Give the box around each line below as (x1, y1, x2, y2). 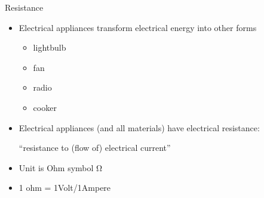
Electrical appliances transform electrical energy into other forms (19, 21, 257, 33)
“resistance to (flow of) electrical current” (19, 141, 171, 154)
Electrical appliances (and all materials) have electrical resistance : (19, 121, 260, 134)
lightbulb (33, 41, 66, 54)
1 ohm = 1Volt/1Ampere (19, 181, 111, 194)
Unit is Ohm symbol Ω (19, 161, 103, 174)
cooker (33, 101, 57, 113)
